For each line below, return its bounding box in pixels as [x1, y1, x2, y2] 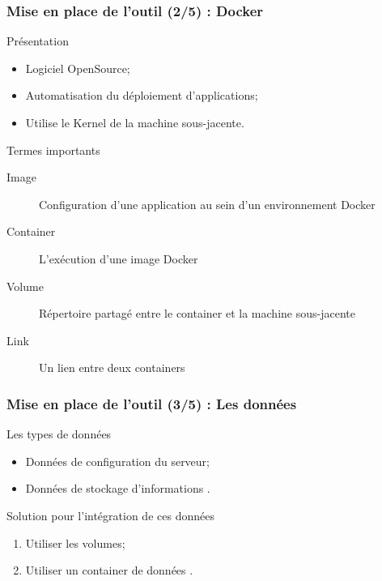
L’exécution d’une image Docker [39, 250, 198, 267]
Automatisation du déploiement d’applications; [25, 87, 258, 104]
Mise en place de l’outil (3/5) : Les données [6, 393, 297, 413]
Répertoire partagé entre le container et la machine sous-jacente [39, 305, 355, 322]
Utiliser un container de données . [25, 562, 193, 579]
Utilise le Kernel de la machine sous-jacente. [25, 114, 244, 130]
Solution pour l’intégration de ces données [6, 506, 214, 523]
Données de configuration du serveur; [25, 452, 210, 469]
